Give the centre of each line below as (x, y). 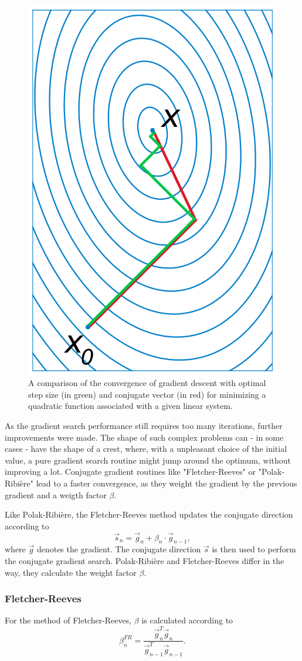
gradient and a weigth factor (56, 494)
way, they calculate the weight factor (71, 572)
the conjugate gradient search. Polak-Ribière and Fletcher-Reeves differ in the (145, 561)
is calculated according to (187, 620)
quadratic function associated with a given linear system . (130, 406)
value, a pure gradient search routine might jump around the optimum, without (148, 460)
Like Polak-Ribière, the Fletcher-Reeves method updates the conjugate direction (149, 514)
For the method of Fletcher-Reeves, (68, 620)
